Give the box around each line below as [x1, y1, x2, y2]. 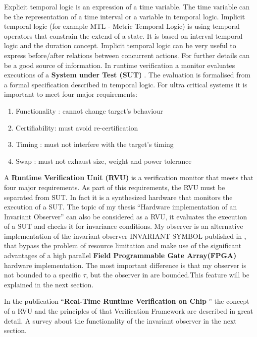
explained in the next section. [4, 279, 94, 289]
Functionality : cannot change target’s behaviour [15, 105, 163, 116]
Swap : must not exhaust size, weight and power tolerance [15, 155, 192, 166]
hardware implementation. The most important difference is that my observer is [4, 260, 247, 270]
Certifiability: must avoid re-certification [15, 122, 138, 133]
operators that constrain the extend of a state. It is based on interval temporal [4, 30, 243, 41]
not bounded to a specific [4, 270, 81, 280]
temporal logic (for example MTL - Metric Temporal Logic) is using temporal [4, 21, 240, 31]
